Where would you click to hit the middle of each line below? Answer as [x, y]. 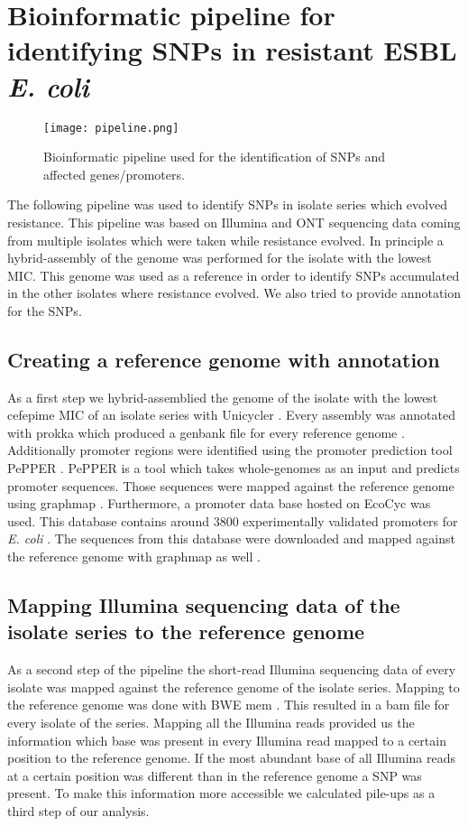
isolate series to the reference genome [186, 631]
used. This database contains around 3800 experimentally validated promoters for [233, 520]
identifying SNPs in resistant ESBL [232, 50]
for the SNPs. [45, 310]
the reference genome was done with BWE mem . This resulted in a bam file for [229, 705]
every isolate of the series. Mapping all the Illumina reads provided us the [211, 723]
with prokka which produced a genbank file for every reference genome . [206, 432]
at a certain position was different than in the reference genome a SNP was [215, 775]
